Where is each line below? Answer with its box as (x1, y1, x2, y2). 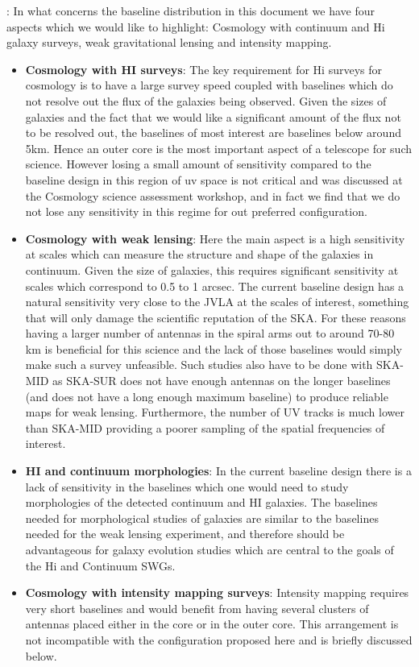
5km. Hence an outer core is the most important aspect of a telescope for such (25, 139, 412, 156)
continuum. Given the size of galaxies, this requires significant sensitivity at (25, 261, 399, 278)
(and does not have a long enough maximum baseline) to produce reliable (25, 387, 388, 404)
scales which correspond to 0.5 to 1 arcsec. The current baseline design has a (25, 277, 404, 294)
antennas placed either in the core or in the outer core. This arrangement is (25, 615, 399, 632)
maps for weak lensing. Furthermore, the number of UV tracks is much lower (25, 404, 404, 420)
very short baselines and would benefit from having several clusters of (25, 599, 369, 616)
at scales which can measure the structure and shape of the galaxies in (25, 246, 374, 263)
